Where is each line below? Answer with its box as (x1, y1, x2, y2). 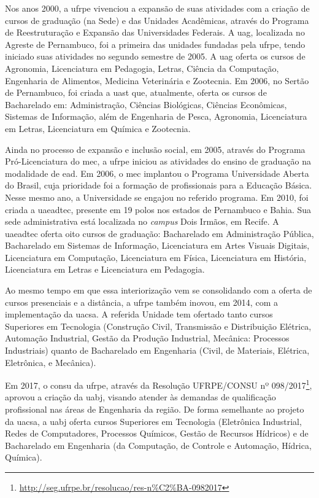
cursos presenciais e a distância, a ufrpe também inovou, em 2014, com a (5, 295, 278, 308)
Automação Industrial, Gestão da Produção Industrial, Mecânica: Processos (5, 332, 290, 344)
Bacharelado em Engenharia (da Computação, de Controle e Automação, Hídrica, (5, 438, 312, 451)
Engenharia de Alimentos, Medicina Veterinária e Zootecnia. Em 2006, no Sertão (5, 74, 309, 87)
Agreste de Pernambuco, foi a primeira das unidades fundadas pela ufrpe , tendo (5, 37, 306, 50)
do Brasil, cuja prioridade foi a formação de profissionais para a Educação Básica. (5, 179, 312, 192)
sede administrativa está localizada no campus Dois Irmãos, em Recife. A (5, 215, 279, 228)
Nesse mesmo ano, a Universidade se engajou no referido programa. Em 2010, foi (5, 190, 309, 203)
